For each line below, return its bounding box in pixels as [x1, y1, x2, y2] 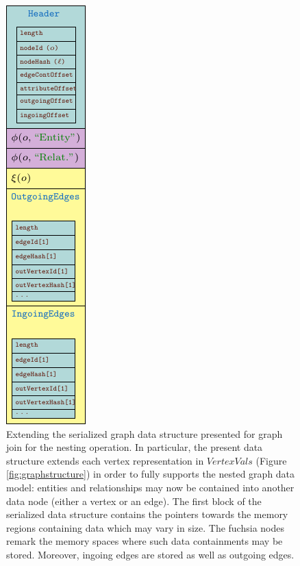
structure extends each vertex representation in [6, 453, 204, 467]
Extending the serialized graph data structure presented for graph [6, 426, 283, 441]
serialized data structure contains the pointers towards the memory [6, 507, 288, 521]
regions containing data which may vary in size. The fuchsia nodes [6, 520, 284, 534]
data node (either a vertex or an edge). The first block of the [6, 493, 262, 508]
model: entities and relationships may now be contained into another [6, 480, 295, 494]
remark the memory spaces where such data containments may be [6, 534, 283, 548]
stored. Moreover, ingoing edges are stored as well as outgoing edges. [6, 547, 295, 561]
